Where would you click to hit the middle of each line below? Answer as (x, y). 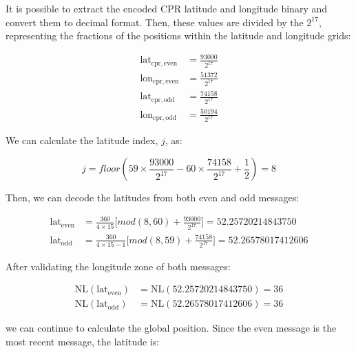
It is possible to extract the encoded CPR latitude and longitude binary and (167, 8)
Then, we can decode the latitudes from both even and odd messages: (153, 198)
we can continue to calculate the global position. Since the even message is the (171, 328)
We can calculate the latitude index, (82, 140)
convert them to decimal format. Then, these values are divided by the (155, 22)
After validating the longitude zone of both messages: (118, 266)
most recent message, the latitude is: (83, 341)
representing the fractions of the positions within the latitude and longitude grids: (178, 36)
